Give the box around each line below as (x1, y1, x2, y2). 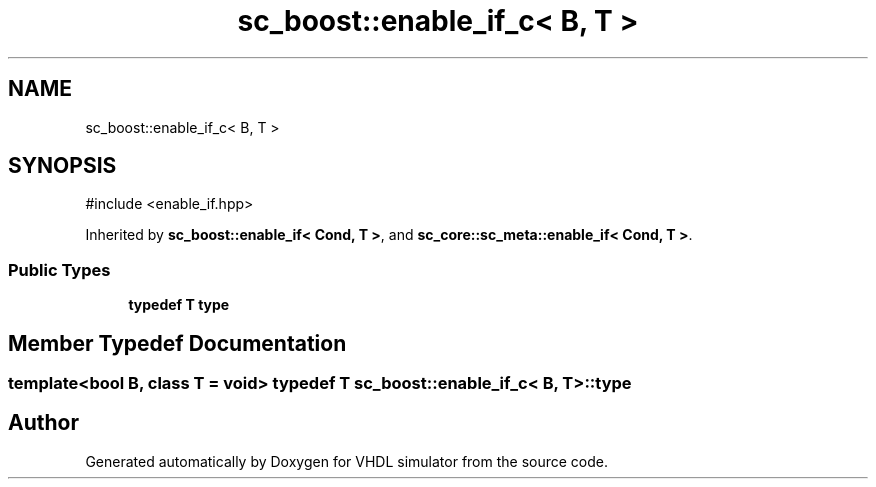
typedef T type (128, 296, 230, 314)
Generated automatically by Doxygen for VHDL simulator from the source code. (85, 452, 609, 470)
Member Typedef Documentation (8, 330, 347, 356)
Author (8, 410, 79, 436)
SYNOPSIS (8, 153, 117, 179)
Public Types (8, 259, 111, 280)
